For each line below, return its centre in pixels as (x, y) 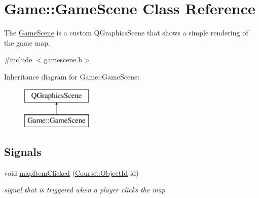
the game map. (27, 42)
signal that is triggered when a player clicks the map (85, 190)
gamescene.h (63, 60)
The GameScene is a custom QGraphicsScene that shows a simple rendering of (126, 33)
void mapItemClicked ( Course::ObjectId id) (71, 172)
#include (18, 60)
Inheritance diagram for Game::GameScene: (72, 76)
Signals (23, 152)
